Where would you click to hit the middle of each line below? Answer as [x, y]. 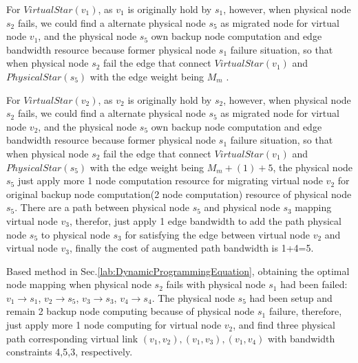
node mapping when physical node [79, 284]
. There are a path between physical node [102, 207]
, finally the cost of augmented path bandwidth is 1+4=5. [191, 248]
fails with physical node [216, 284]
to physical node [75, 234]
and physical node [242, 207]
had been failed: [314, 284]
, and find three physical [284, 325]
